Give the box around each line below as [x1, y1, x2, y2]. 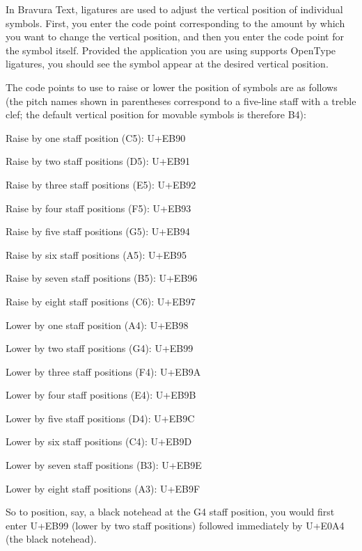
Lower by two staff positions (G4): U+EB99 [6, 341, 194, 356]
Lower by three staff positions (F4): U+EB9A [6, 364, 201, 378]
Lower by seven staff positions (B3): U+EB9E [6, 458, 202, 472]
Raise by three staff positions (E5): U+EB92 [6, 177, 196, 191]
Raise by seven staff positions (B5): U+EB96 [6, 271, 198, 285]
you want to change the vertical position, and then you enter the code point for [6, 29, 344, 44]
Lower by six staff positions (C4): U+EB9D [6, 434, 192, 449]
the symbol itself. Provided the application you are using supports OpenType [6, 42, 336, 57]
